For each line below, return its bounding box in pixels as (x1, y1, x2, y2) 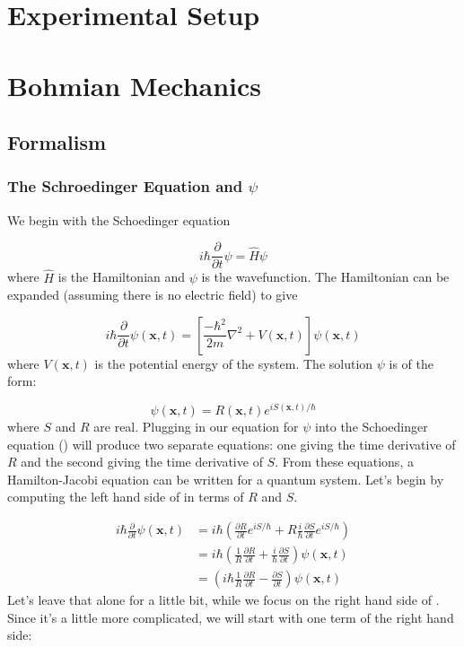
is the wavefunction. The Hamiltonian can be (201, 267, 450, 286)
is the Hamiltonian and (57, 267, 186, 286)
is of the (389, 354, 433, 372)
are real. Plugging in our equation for (93, 417, 299, 436)
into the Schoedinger (315, 417, 428, 436)
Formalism (7, 128, 107, 156)
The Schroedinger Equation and (7, 175, 243, 197)
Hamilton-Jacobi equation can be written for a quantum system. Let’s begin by (7, 469, 444, 488)
